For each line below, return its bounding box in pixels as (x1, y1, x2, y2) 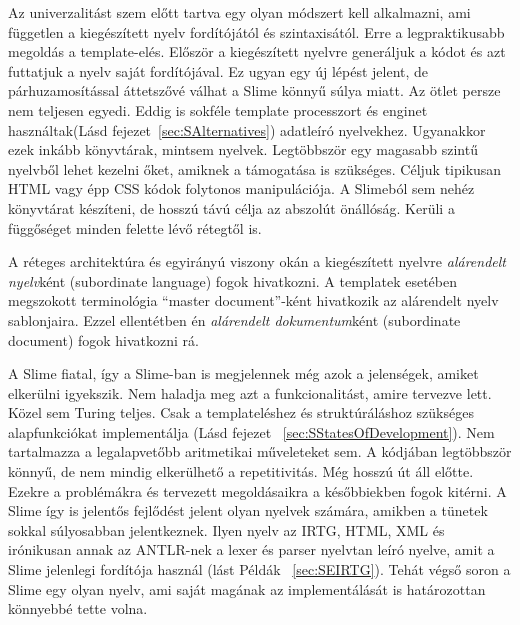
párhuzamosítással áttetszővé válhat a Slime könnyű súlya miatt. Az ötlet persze (8, 80, 501, 101)
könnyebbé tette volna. (8, 598, 148, 619)
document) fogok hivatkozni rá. (8, 329, 200, 350)
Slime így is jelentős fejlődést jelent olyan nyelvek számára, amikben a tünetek (8, 500, 488, 521)
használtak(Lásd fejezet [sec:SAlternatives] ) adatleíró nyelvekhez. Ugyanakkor (8, 119, 486, 140)
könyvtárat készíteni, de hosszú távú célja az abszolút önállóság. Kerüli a (8, 197, 455, 218)
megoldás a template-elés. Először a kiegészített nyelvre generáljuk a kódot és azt (8, 41, 506, 62)
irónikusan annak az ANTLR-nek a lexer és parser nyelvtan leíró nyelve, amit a (8, 539, 495, 560)
